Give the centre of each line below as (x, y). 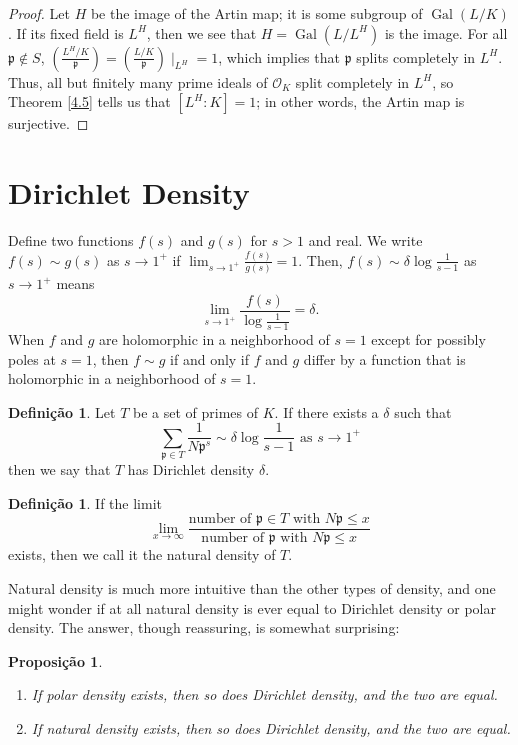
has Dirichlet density (191, 469)
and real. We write (365, 239)
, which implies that (279, 56)
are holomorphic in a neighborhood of (214, 338)
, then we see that (201, 32)
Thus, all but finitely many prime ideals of (138, 81)
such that (423, 411)
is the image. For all (446, 32)
